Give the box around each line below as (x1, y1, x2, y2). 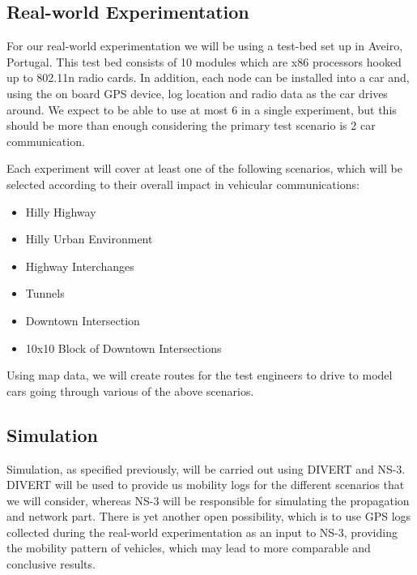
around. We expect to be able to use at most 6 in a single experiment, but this (6, 101, 397, 118)
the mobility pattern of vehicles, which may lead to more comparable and (6, 539, 371, 556)
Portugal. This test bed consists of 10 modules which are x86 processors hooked (6, 53, 402, 70)
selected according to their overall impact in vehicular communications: (6, 175, 360, 192)
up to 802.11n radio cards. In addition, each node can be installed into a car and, (6, 69, 410, 86)
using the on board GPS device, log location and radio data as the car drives (6, 84, 388, 101)
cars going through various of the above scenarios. (6, 382, 254, 399)
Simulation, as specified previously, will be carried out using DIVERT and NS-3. (6, 460, 406, 477)
